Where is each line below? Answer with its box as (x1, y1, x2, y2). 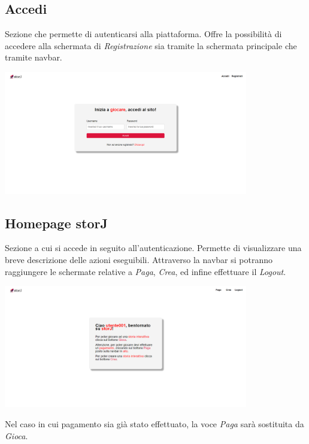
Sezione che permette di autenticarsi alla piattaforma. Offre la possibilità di (5, 28, 282, 40)
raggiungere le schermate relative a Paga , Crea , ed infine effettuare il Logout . (5, 265, 286, 277)
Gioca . (5, 429, 28, 442)
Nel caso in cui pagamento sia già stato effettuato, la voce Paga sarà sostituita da (5, 418, 304, 430)
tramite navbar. (5, 51, 62, 64)
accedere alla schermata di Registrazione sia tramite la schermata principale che (5, 39, 297, 52)
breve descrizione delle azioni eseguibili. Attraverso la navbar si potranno (5, 253, 272, 265)
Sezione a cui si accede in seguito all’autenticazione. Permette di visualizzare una (5, 241, 302, 254)
